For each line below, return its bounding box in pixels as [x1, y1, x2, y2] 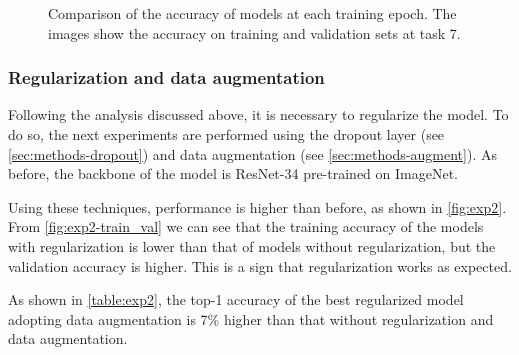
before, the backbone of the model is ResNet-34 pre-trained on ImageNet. [8, 163, 458, 184]
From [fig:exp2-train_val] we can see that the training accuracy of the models [8, 216, 484, 237]
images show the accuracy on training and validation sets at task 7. [48, 22, 461, 43]
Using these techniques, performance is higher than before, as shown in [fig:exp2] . [8, 196, 507, 217]
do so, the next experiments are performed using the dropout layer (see [8, 124, 445, 144]
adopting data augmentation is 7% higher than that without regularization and [8, 308, 494, 329]
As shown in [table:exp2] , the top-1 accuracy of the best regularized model [8, 289, 464, 310]
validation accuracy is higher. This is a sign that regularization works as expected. [8, 255, 512, 276]
